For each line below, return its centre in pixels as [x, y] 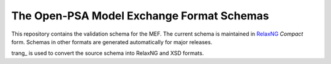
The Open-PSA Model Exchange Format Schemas [140, 16]
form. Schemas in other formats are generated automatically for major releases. [112, 42]
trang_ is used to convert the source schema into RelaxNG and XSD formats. [108, 53]
